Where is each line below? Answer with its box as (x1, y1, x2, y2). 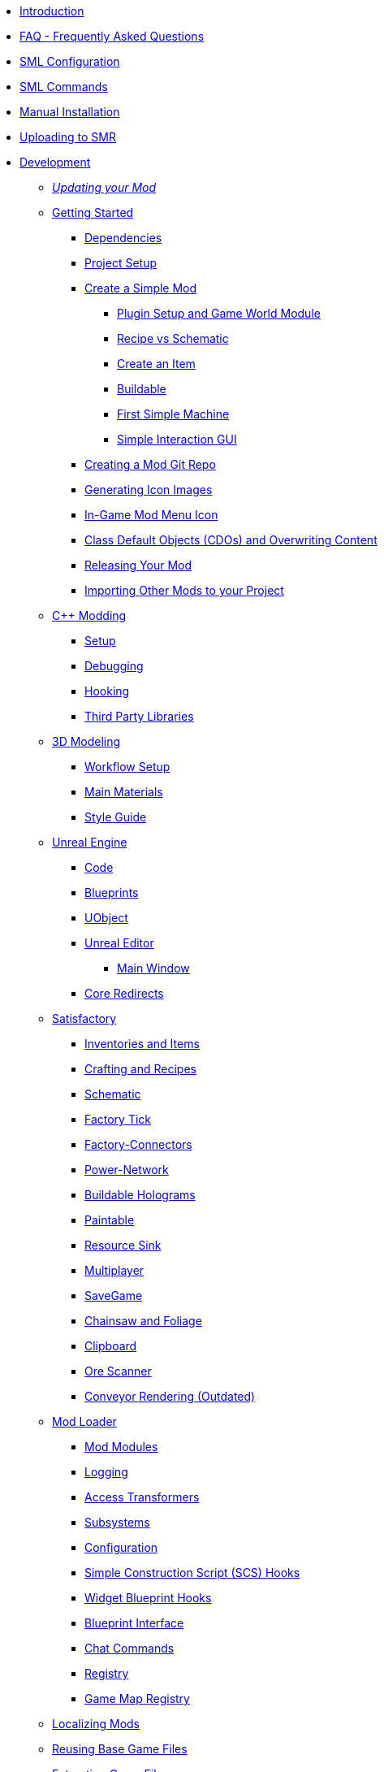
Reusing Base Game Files (52, 1742, 188, 1756)
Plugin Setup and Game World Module (117, 306, 321, 320)
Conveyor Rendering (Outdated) (84, 1389, 256, 1403)
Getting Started (52, 206, 134, 219)
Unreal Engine (52, 835, 127, 849)
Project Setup (84, 256, 157, 270)
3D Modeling (52, 734, 121, 748)
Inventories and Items (84, 1037, 200, 1051)
